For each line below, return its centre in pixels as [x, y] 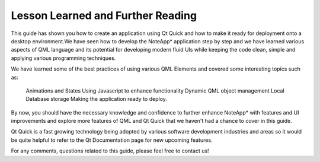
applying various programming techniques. [63, 58]
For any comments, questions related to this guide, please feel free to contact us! [110, 151]
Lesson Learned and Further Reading [104, 15]
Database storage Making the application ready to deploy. [96, 99]
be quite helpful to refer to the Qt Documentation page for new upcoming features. [112, 140]
